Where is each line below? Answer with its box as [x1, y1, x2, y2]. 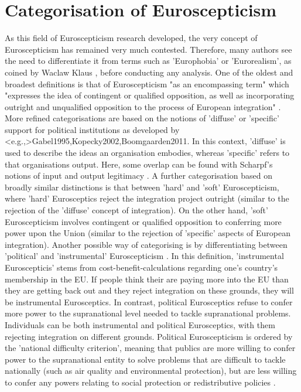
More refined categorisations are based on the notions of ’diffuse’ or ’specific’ [5, 112, 279, 124]
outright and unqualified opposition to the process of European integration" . [5, 100, 281, 113]
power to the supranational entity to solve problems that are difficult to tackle [5, 353, 286, 365]
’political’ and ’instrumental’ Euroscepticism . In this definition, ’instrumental [5, 250, 284, 262]
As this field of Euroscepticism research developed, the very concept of [5, 32, 258, 44]
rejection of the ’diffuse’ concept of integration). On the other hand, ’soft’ [5, 204, 268, 216]
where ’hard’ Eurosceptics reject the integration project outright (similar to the [5, 192, 289, 204]
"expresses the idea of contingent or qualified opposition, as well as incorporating [5, 89, 295, 101]
